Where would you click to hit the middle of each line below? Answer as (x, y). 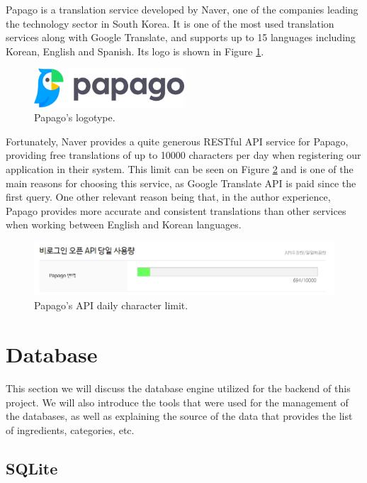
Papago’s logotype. (75, 117)
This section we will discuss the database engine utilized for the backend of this (178, 388)
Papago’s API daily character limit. (111, 305)
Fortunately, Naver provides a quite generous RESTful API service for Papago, (177, 141)
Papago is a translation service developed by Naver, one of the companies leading (182, 9)
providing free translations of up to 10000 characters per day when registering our (183, 155)
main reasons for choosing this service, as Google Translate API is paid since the (181, 183)
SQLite (32, 468)
